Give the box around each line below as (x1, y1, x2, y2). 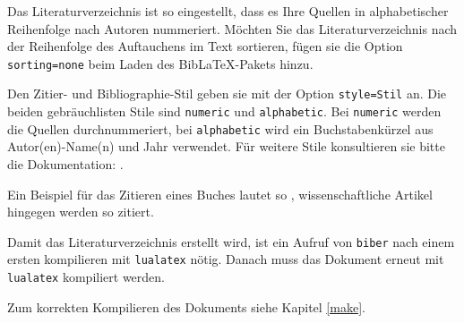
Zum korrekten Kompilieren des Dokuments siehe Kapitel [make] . (7, 297, 365, 316)
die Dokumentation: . (7, 155, 124, 173)
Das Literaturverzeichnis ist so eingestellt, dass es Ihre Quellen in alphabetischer (7, 2, 449, 20)
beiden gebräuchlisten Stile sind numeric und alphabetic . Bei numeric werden (7, 102, 442, 121)
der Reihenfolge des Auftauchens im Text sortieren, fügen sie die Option (7, 37, 403, 55)
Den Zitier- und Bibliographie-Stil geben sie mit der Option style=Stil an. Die (7, 84, 447, 103)
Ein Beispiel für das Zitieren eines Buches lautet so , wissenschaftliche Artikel (7, 184, 433, 203)
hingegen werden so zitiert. (7, 202, 154, 221)
